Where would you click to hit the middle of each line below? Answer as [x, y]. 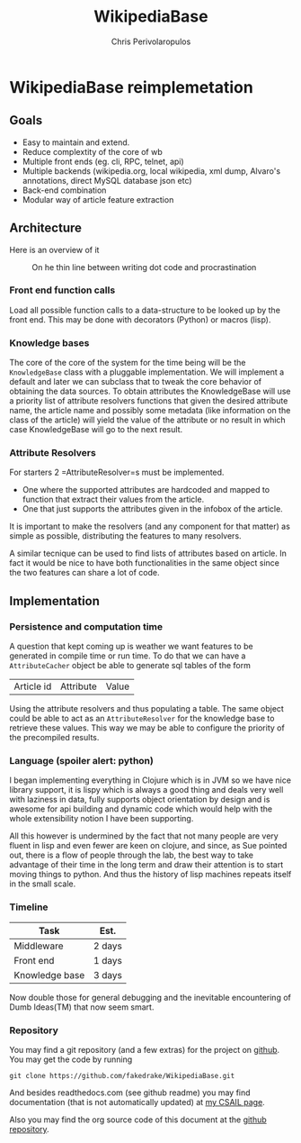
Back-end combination [64, 190]
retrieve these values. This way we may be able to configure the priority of [147, 728]
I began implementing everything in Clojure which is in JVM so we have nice [150, 780]
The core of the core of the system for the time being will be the [128, 363]
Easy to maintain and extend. [76, 142]
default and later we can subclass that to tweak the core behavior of [136, 382]
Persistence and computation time [86, 626]
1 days [108, 960]
